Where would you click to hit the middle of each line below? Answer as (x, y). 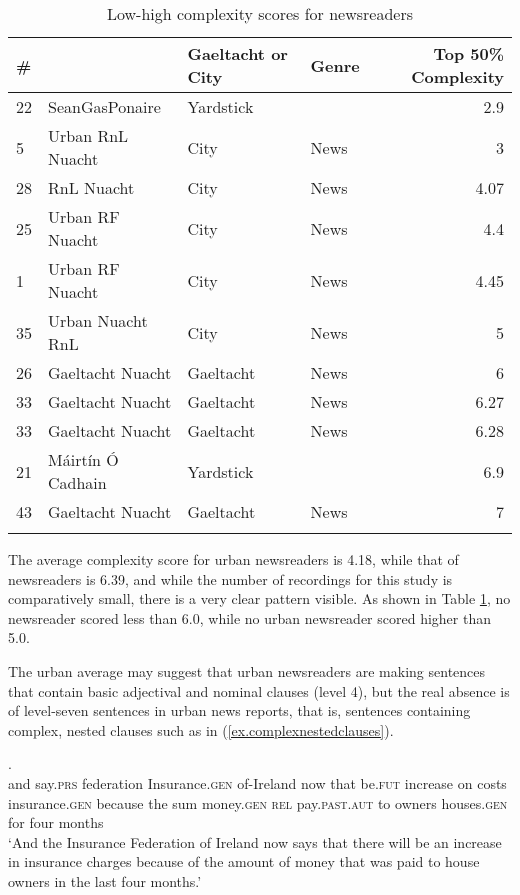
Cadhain (77, 482)
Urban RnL (88, 135)
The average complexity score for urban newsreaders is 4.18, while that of (233, 559)
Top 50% (468, 53)
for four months (56, 822)
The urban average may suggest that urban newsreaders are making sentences (247, 670)
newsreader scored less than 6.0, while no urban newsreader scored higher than (249, 617)
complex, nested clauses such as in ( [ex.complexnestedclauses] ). (201, 729)
